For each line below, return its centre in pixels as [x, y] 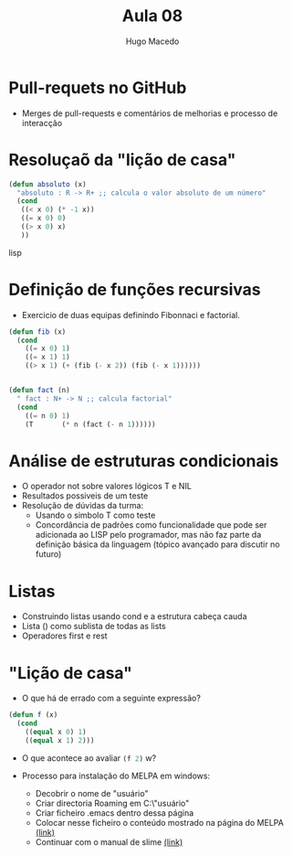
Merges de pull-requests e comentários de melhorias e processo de [150, 113]
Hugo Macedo [152, 41]
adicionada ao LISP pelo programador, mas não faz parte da [148, 535]
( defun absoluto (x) [48, 184]
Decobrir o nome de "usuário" [92, 793]
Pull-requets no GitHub [98, 87]
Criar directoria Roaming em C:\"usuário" [112, 803]
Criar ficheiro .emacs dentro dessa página [115, 813]
